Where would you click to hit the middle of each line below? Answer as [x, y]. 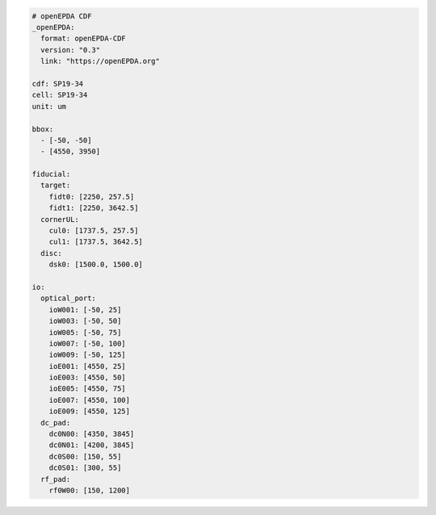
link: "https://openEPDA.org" [101, 61]
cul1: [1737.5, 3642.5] [96, 242]
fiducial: [51, 174]
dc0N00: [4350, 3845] [92, 434]
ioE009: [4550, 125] [90, 411]
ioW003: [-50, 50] [85, 321]
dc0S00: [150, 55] [85, 456]
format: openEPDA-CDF [84, 39]
